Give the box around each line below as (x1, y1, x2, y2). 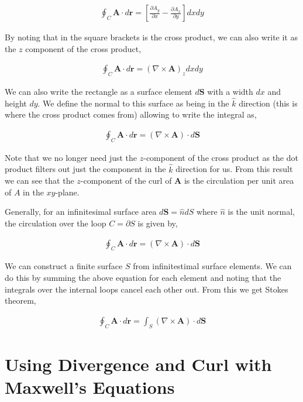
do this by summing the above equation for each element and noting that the (5, 272, 281, 284)
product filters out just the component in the (5, 163, 166, 175)
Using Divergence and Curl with (5, 352, 272, 376)
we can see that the (5, 174, 74, 187)
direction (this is (239, 97, 298, 109)
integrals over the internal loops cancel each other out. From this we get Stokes (5, 283, 288, 295)
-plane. (55, 185, 80, 198)
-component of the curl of (80, 174, 172, 187)
